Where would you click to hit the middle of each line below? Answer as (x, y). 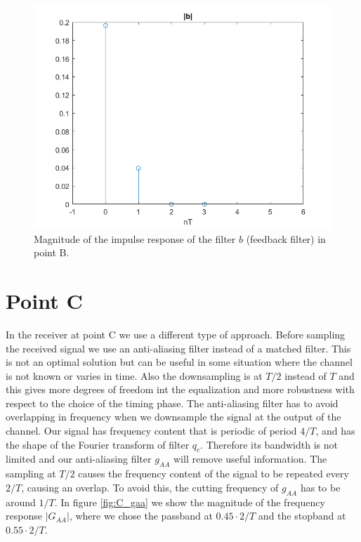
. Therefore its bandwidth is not (269, 444)
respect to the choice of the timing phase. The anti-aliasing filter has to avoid (172, 403)
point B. (52, 252)
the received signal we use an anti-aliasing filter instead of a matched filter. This (178, 348)
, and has (335, 431)
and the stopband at (302, 516)
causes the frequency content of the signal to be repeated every (214, 474)
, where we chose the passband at (141, 516)
